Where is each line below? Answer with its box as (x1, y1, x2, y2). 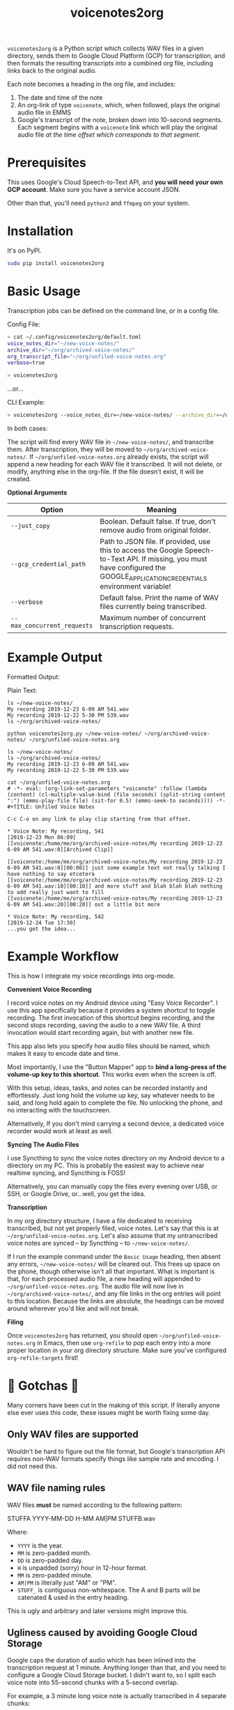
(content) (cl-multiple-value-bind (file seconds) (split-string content (7, 792, 226, 799)
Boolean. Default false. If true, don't (100, 517, 216, 526)
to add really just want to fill (7, 889, 104, 896)
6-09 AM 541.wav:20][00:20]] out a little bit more (7, 901, 160, 908)
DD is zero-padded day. (17, 1556, 84, 1564)
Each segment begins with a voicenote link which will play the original (17, 123, 218, 132)
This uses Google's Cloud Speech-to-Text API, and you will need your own (7, 178, 224, 186)
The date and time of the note (17, 93, 103, 102)
